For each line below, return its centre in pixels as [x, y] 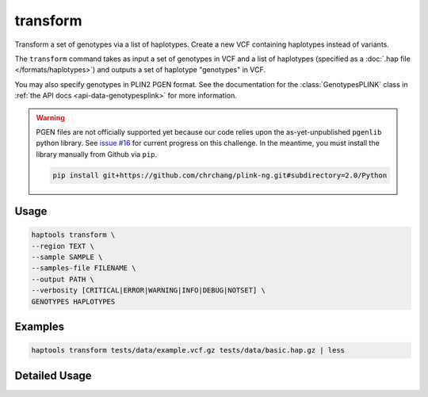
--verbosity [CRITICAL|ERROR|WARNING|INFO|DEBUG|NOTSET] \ [148, 290]
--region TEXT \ [63, 246]
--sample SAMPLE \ [67, 257]
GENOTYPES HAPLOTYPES [73, 302]
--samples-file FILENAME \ [84, 268]
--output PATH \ [63, 279]
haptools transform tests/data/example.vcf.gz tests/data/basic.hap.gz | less [188, 350]
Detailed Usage [53, 375]
